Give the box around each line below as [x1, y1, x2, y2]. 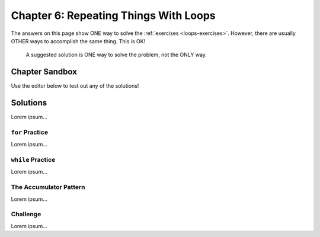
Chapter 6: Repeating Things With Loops [11, 9, 216, 22]
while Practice [11, 156, 56, 164]
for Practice [11, 128, 49, 136]
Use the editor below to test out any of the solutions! [11, 82, 139, 89]
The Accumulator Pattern [11, 183, 85, 191]
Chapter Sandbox [11, 67, 77, 77]
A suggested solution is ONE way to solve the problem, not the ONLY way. [25, 51, 207, 59]
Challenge [11, 210, 41, 219]
